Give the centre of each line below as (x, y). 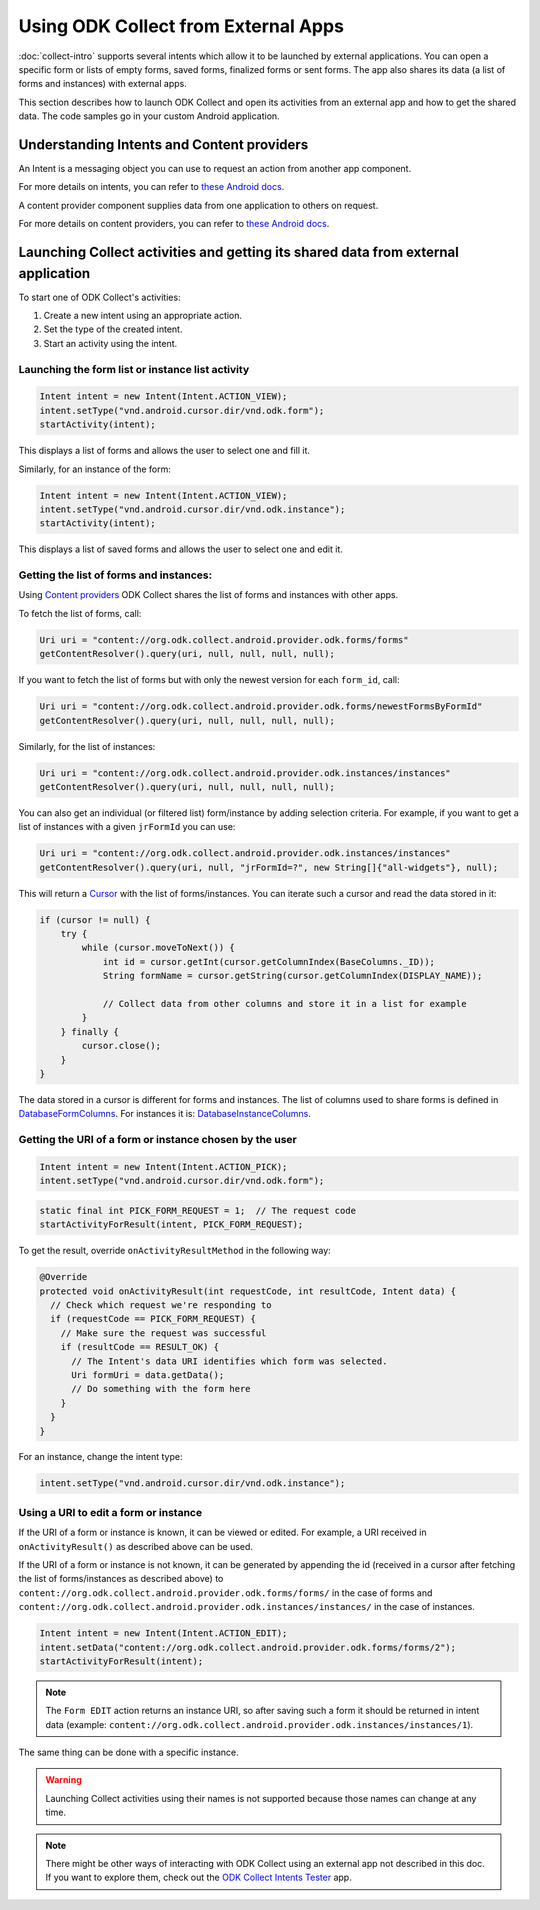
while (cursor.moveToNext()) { (158, 948)
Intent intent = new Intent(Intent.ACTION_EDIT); (163, 1633)
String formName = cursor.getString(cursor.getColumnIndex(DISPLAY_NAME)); (292, 976)
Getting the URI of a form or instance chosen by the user (157, 1140)
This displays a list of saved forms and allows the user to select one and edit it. (181, 549)
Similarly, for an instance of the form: (95, 469)
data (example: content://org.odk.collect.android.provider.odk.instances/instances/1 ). (259, 1724)
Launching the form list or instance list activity (134, 369)
